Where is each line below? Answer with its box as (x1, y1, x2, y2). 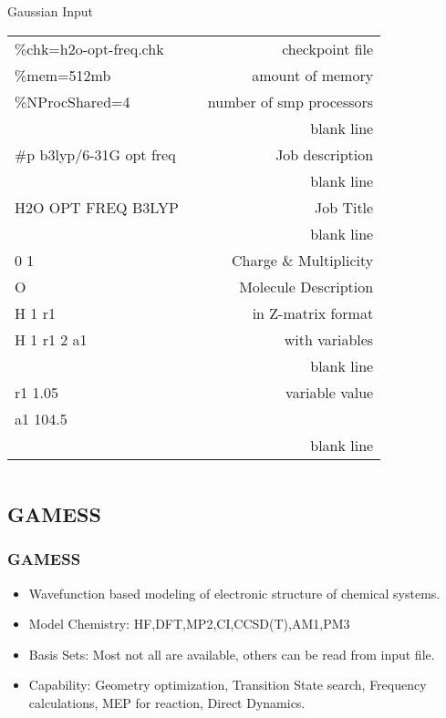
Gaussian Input (7, 2, 93, 20)
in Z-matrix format (252, 302, 374, 323)
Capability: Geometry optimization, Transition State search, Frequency (28, 675, 427, 694)
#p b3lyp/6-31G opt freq (15, 143, 176, 165)
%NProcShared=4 (15, 90, 130, 112)
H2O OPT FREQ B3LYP (15, 196, 179, 218)
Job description (275, 143, 374, 165)
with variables (284, 328, 374, 350)
